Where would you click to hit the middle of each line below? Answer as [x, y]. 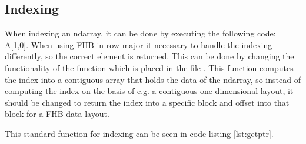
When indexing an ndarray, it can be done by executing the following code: [140, 33]
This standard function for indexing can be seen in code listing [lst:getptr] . [139, 133]
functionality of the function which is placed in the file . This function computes [149, 67]
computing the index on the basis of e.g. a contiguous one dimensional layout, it [149, 91]
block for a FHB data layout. [57, 114]
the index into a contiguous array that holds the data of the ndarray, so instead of [153, 79]
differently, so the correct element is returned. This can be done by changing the [149, 56]
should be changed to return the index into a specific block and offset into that [147, 102]
